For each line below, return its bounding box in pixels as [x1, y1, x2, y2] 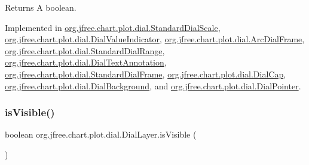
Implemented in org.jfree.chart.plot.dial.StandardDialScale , [5, 21, 221, 33]
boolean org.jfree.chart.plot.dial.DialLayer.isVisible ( [5, 128, 197, 141]
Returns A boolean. [5, 1, 77, 13]
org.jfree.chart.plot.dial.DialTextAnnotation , [5, 56, 167, 69]
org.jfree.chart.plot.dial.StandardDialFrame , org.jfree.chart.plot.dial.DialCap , [5, 67, 286, 80]
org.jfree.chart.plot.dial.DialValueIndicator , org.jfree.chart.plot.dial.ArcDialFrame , [5, 33, 305, 45]
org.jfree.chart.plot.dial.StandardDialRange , [5, 44, 165, 57]
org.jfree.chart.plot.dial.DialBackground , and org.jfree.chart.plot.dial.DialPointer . [5, 79, 301, 92]
